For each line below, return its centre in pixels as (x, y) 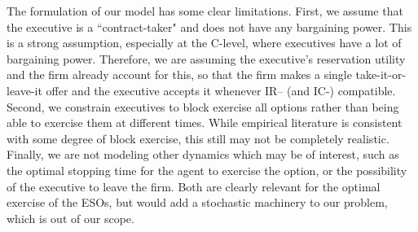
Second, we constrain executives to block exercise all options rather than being (203, 106)
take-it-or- (381, 74)
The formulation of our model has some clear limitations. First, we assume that (205, 11)
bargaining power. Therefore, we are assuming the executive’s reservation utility (206, 58)
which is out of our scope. (70, 218)
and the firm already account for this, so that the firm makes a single (179, 74)
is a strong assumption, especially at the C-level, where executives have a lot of (204, 43)
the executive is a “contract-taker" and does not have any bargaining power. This (209, 26)
